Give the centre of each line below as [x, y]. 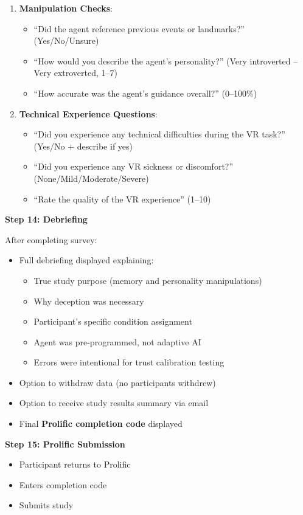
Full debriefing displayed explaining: [86, 260]
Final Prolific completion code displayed [101, 423]
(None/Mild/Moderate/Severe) [91, 178]
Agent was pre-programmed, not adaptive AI [117, 341]
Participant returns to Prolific [75, 464]
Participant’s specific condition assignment [113, 321]
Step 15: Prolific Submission [65, 444]
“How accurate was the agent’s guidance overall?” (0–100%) [145, 93]
